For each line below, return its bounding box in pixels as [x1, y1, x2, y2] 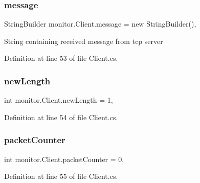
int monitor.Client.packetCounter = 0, [4, 153, 124, 164]
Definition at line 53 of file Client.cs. [4, 53, 118, 63]
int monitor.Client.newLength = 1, [4, 95, 113, 105]
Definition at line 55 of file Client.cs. [4, 171, 118, 181]
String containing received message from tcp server [4, 35, 163, 46]
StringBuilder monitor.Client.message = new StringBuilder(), [4, 18, 196, 29]
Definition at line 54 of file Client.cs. [4, 111, 118, 122]
